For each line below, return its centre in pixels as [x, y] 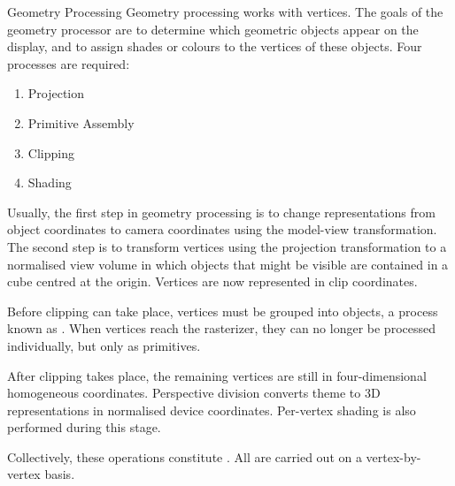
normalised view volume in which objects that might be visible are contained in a [228, 264]
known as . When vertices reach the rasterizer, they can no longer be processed [221, 328]
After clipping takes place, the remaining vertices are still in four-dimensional [217, 375]
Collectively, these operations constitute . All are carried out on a [185, 456]
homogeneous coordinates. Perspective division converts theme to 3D [194, 393]
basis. [60, 474]
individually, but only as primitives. [104, 345]
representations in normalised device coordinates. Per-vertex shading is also [212, 410]
